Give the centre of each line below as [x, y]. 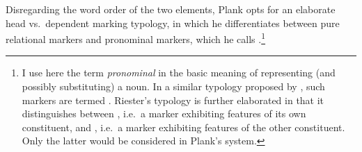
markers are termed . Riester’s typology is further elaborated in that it [173, 100]
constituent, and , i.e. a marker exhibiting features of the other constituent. [183, 127]
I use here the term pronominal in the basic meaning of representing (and [179, 73]
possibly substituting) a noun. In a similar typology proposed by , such [173, 86]
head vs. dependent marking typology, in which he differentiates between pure [173, 23]
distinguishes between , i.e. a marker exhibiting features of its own [164, 113]
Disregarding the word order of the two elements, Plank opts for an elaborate [171, 9]
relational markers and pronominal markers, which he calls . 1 [136, 38]
